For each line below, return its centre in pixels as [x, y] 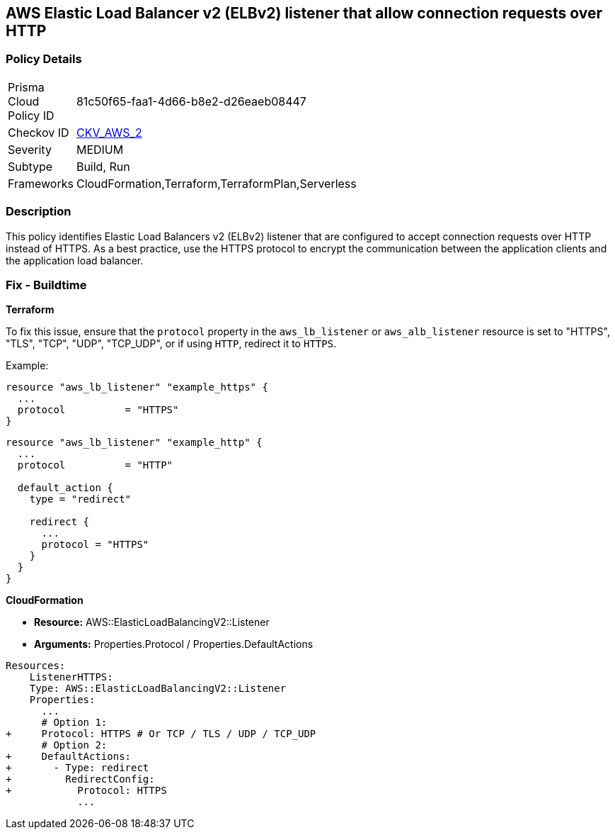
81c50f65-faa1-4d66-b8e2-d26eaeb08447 [191, 101]
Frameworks [41, 183]
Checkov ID [39, 132]
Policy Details [44, 59]
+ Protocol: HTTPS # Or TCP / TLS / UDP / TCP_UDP [161, 734]
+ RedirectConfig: [80, 779]
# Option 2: [74, 745]
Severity [30, 149]
